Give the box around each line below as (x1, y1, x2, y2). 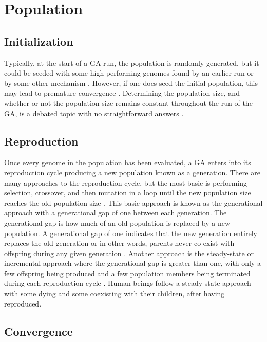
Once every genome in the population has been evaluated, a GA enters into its (4, 157, 251, 168)
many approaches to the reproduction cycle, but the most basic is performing (4, 177, 247, 188)
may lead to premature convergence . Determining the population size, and (4, 87, 240, 98)
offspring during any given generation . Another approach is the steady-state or (4, 247, 254, 258)
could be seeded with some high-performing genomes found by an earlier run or (4, 67, 254, 78)
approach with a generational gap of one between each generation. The (4, 207, 227, 218)
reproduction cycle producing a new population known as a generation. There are (4, 167, 260, 177)
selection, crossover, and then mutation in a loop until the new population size (4, 187, 251, 198)
